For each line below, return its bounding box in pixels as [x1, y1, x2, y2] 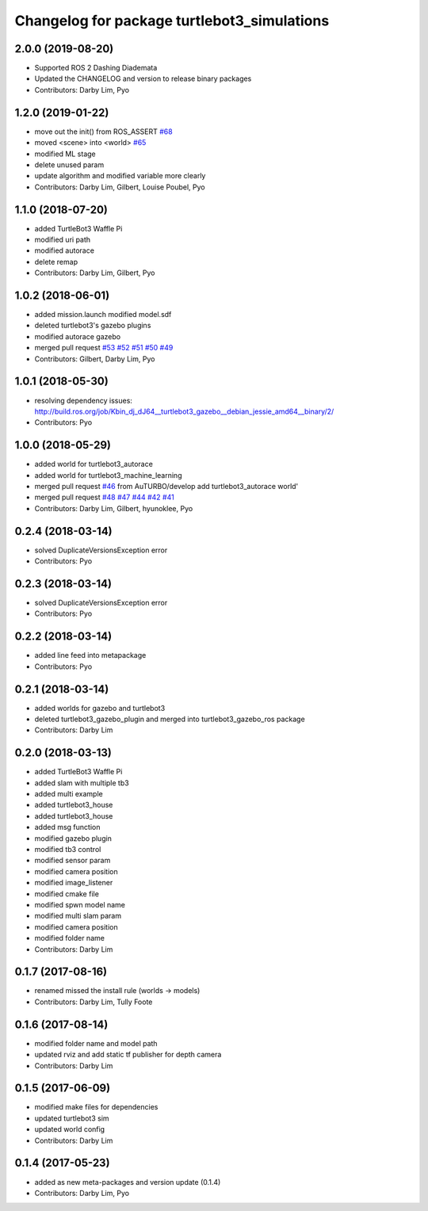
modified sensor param [34, 856, 111, 865]
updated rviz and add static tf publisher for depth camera [34, 1050, 222, 1060]
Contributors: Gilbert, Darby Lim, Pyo [34, 353, 155, 364]
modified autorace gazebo [34, 331, 121, 341]
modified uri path [34, 235, 91, 244]
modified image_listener [34, 878, 113, 888]
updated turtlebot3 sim [34, 1114, 110, 1123]
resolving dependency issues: [34, 395, 132, 405]
